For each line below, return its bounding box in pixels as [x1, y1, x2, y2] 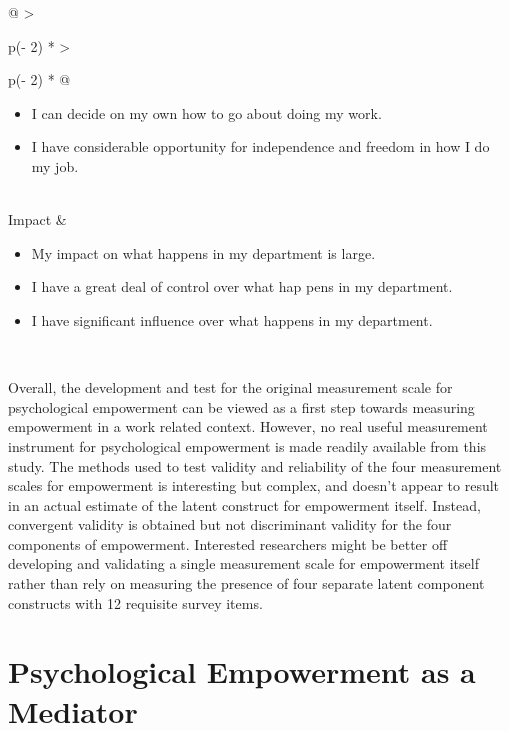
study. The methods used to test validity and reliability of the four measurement [8, 455, 502, 476]
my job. [31, 155, 79, 176]
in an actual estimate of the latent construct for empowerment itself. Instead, [8, 494, 481, 515]
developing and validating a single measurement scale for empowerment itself [8, 553, 479, 574]
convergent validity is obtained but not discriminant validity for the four [8, 514, 452, 535]
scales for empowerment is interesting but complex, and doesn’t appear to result [8, 475, 500, 496]
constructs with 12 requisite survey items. [8, 592, 263, 613]
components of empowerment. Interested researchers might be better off [8, 533, 448, 554]
